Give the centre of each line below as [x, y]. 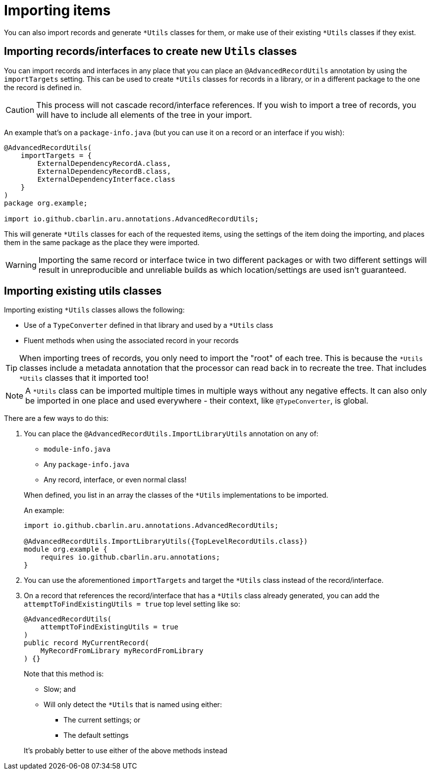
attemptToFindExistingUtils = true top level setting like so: [132, 604]
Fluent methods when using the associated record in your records [131, 341]
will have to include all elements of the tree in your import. [144, 115]
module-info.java [77, 449]
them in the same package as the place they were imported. [102, 242]
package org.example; [46, 203]
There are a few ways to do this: [56, 418]
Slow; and [60, 689]
